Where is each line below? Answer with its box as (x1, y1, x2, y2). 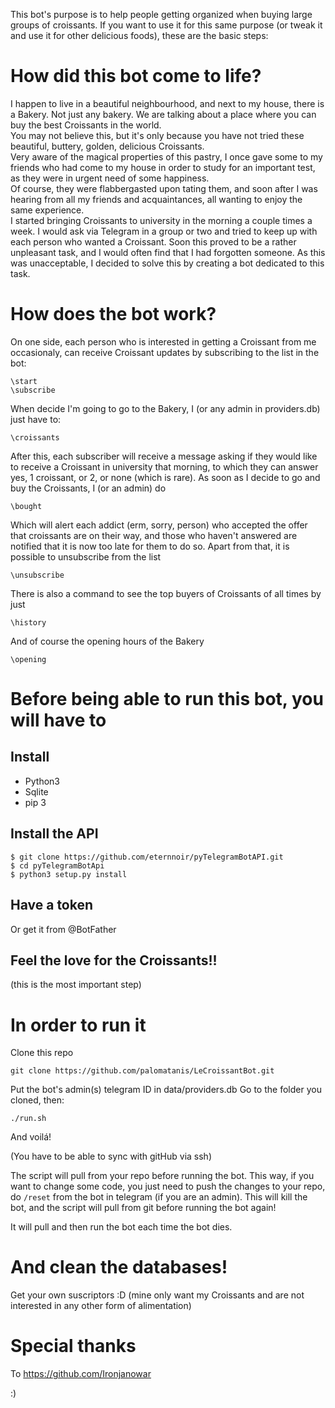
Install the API (10, 825, 99, 843)
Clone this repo (10, 1047, 74, 1059)
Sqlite (24, 785, 49, 798)
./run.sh (10, 1114, 47, 1124)
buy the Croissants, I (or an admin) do (10, 482, 167, 494)
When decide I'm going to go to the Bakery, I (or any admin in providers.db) (10, 402, 321, 414)
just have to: (10, 413, 62, 425)
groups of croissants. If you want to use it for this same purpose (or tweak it (10, 19, 323, 31)
